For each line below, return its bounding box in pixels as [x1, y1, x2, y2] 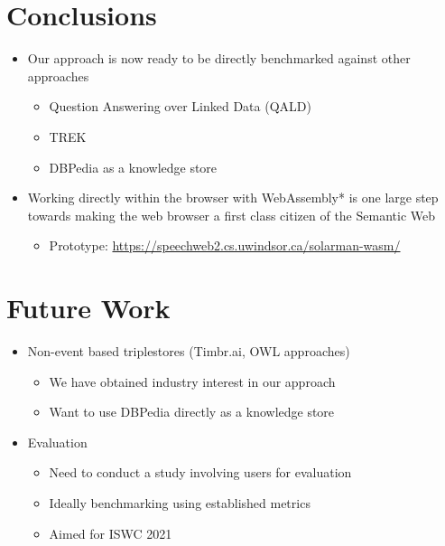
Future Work [6, 289, 171, 326]
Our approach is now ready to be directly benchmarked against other [27, 49, 411, 68]
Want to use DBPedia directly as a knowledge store [49, 402, 335, 421]
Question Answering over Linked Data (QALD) [49, 97, 311, 116]
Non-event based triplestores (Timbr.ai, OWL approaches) [27, 342, 350, 360]
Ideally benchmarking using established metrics [49, 493, 311, 512]
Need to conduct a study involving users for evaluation [49, 463, 352, 482]
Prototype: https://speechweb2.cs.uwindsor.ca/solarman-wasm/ [49, 236, 401, 255]
